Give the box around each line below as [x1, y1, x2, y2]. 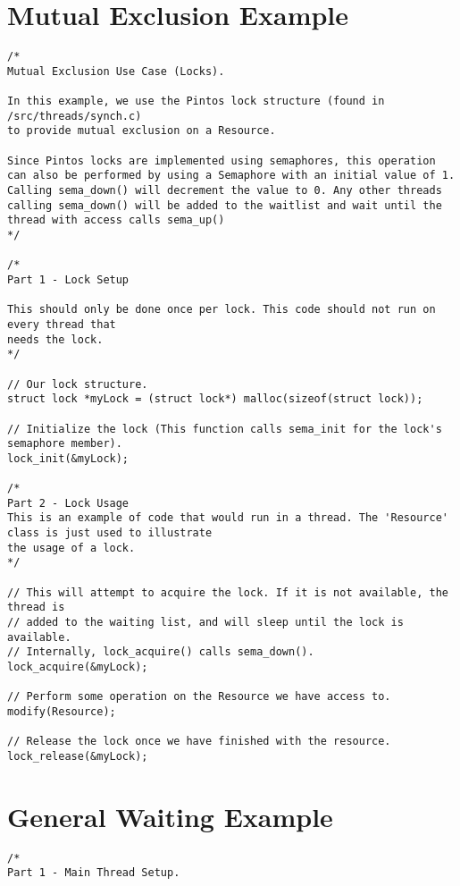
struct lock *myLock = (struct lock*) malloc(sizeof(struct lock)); [7, 392, 423, 406]
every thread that [7, 317, 116, 331]
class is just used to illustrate [7, 527, 213, 540]
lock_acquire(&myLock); [7, 661, 148, 674]
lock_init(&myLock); [7, 451, 130, 465]
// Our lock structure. [7, 377, 148, 391]
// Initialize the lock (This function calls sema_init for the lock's [7, 422, 442, 435]
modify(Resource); [7, 705, 116, 718]
